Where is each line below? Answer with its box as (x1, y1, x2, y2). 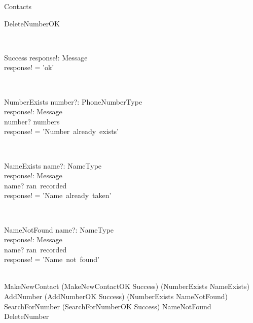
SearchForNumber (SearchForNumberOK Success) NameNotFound (4, 301, 211, 311)
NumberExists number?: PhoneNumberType (4, 96, 142, 107)
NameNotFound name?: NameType (4, 224, 114, 235)
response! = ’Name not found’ (4, 254, 100, 265)
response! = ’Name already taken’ (4, 190, 112, 201)
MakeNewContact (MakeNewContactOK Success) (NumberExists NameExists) (4, 281, 249, 292)
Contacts (4, 1, 32, 11)
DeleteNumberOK (4, 18, 60, 28)
